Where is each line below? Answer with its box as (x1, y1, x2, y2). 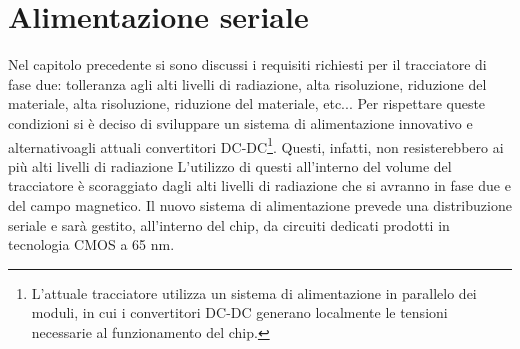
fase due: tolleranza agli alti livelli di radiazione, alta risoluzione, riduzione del (8, 73, 487, 94)
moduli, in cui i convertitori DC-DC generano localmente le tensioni (31, 302, 448, 323)
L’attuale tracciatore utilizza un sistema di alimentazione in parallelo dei (31, 282, 477, 303)
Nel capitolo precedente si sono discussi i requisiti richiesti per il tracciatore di (8, 54, 487, 75)
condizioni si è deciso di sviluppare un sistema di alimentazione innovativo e (8, 112, 473, 133)
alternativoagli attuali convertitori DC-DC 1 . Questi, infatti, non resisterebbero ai (8, 133, 504, 157)
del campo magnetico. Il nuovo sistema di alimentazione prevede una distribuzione (8, 194, 512, 215)
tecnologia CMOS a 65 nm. (8, 234, 175, 255)
